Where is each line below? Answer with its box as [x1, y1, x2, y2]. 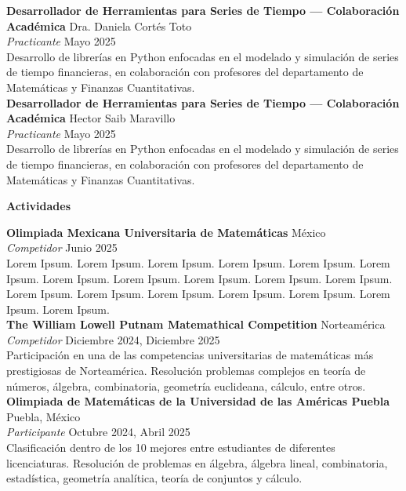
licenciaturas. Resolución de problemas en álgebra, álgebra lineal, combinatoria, [6, 454, 388, 471]
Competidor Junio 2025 [6, 239, 118, 256]
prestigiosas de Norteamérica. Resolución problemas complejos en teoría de [6, 362, 366, 379]
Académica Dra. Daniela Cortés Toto [6, 17, 192, 34]
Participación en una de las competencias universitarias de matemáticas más [6, 347, 374, 363]
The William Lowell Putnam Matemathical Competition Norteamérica [6, 316, 386, 333]
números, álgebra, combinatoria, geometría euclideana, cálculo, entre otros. [6, 377, 366, 394]
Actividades [6, 198, 71, 214]
